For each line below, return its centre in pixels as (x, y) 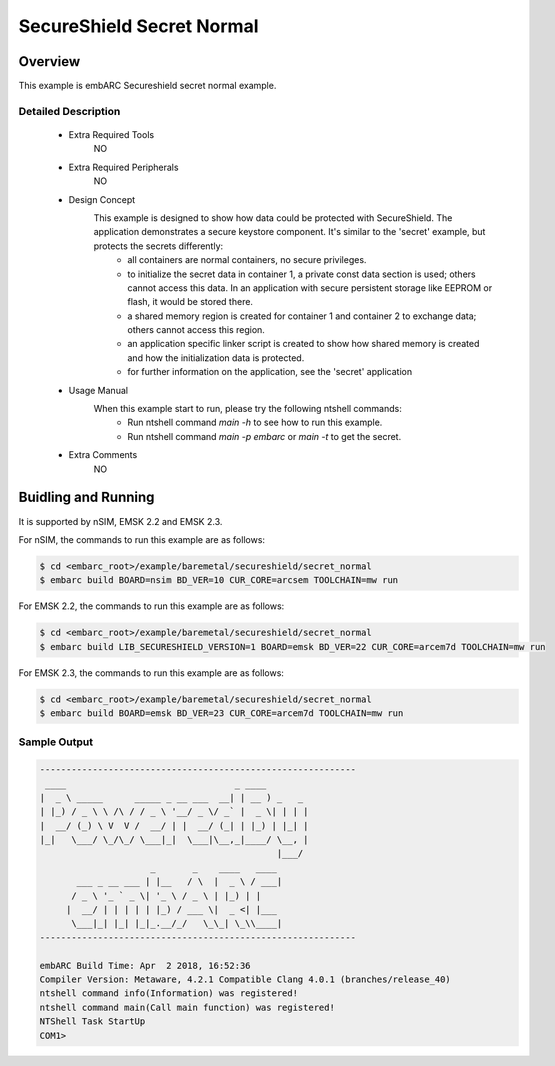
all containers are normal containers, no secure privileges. (247, 260)
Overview (49, 61)
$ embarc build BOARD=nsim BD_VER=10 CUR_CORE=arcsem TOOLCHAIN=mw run (219, 580)
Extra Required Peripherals (123, 167)
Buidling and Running (86, 497)
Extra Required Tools (111, 135)
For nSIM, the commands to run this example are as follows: (141, 539)
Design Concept (102, 199)
